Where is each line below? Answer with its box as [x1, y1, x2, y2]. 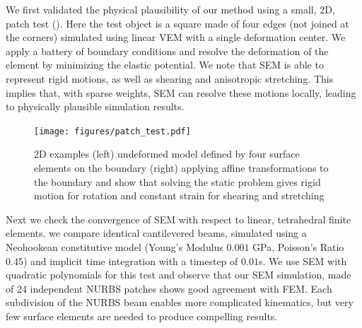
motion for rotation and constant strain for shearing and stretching [34, 188, 325, 203]
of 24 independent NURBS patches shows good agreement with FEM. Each [6, 281, 332, 295]
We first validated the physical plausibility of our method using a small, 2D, [6, 2, 335, 16]
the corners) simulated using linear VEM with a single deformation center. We [6, 30, 346, 45]
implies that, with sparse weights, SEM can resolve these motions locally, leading [6, 85, 356, 100]
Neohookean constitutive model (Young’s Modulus [6, 239, 223, 254]
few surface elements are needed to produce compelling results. [6, 308, 278, 323]
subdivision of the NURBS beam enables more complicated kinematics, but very [6, 295, 354, 310]
